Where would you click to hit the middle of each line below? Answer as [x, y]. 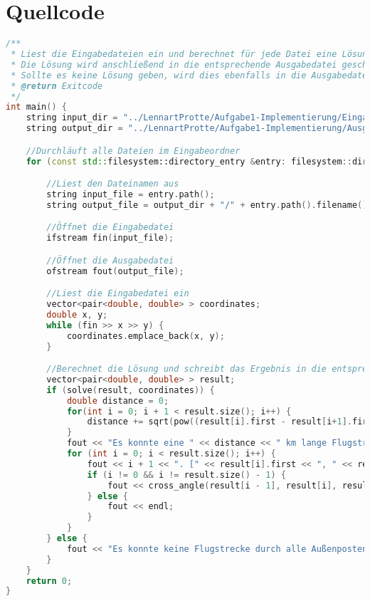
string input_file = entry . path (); [131, 194]
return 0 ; [49, 581]
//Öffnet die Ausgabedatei [110, 260]
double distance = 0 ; [118, 401]
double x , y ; [77, 314]
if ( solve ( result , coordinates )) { [131, 390]
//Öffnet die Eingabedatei [110, 228]
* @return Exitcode [57, 86]
